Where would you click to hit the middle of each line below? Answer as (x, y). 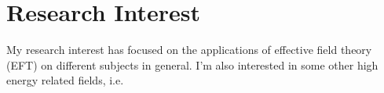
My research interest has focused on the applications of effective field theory (189, 50)
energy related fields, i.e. (65, 80)
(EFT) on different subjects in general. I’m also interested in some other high (192, 64)
